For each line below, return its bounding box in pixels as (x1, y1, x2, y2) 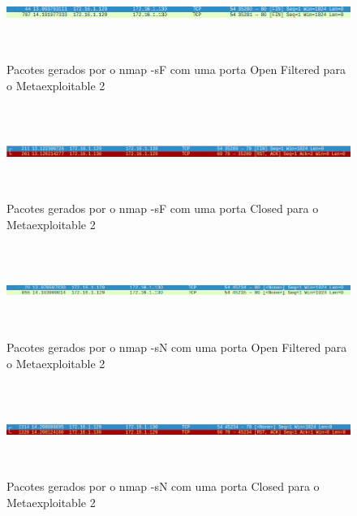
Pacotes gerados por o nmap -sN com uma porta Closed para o (6, 478, 320, 495)
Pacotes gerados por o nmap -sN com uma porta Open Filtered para (6, 339, 347, 356)
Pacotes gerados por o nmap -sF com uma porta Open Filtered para (6, 60, 346, 77)
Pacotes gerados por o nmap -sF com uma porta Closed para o (6, 200, 319, 217)
